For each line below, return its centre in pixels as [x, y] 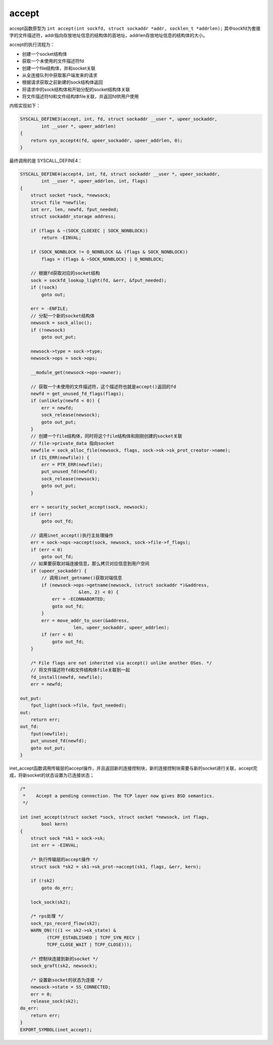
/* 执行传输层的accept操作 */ [64, 860]
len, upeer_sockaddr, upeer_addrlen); [121, 627]
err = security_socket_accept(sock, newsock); [89, 507]
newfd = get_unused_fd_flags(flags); [77, 394]
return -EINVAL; [61, 238]
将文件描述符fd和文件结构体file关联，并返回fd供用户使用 [80, 97]
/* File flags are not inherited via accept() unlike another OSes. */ [121, 663]
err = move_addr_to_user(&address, [85, 620]
